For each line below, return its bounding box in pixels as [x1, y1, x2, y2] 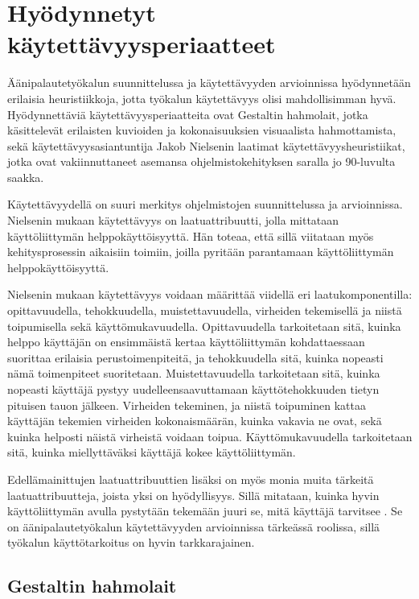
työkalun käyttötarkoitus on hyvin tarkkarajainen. [7, 534, 255, 551]
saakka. [7, 168, 44, 185]
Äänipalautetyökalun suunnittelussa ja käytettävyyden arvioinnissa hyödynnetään [7, 74, 411, 91]
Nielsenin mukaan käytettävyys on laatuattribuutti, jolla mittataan [7, 212, 339, 229]
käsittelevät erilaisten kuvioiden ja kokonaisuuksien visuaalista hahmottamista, [7, 122, 396, 138]
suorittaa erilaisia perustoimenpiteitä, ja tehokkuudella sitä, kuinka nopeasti [7, 349, 384, 366]
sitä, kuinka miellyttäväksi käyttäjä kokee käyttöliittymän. [7, 444, 296, 461]
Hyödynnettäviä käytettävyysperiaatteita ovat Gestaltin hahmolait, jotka [7, 105, 368, 122]
